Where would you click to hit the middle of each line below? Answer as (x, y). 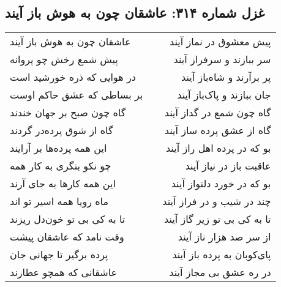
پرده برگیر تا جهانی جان (59, 255)
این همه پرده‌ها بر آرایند (58, 148)
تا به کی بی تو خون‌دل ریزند (68, 219)
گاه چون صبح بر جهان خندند (68, 113)
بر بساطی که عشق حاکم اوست (77, 95)
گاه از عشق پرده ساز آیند (218, 130)
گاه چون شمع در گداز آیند (218, 113)
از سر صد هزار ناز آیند (224, 237)
